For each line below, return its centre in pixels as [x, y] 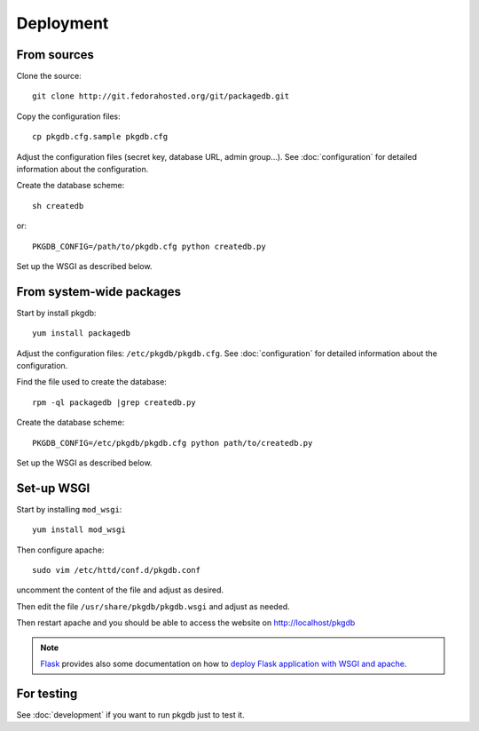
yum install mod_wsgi [79, 530]
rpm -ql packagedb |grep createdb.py [114, 402]
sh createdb [58, 206]
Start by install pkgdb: [56, 313]
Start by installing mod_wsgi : [69, 509]
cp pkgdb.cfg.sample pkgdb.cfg [100, 137]
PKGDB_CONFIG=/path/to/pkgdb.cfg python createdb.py [149, 246]
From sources [55, 55]
